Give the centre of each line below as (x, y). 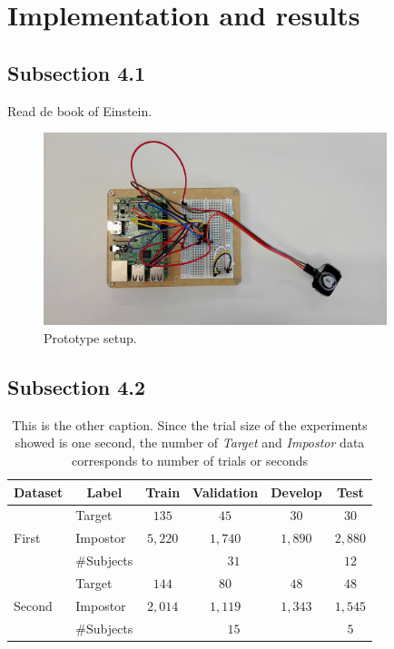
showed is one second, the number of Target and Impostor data (190, 442)
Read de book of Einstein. (80, 110)
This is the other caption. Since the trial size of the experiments (190, 424)
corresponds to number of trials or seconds (190, 460)
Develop (296, 492)
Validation (226, 492)
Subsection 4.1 (77, 72)
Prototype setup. (90, 337)
